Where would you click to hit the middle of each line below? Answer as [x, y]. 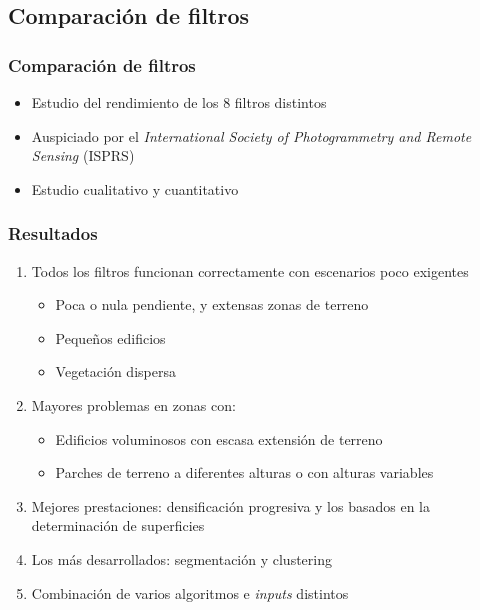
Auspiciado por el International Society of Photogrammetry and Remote [251, 135]
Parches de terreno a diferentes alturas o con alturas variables [244, 472]
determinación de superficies [118, 525]
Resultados [53, 233]
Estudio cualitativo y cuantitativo [135, 188]
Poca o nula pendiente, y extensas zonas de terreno [212, 304]
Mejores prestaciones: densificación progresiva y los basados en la [231, 505]
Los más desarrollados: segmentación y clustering [181, 558]
